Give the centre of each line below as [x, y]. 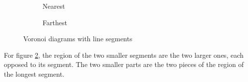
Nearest [54, 6]
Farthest [55, 22]
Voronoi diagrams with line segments [78, 39]
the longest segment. [34, 74]
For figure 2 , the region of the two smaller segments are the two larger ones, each [124, 55]
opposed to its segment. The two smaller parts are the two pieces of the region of [124, 64]
